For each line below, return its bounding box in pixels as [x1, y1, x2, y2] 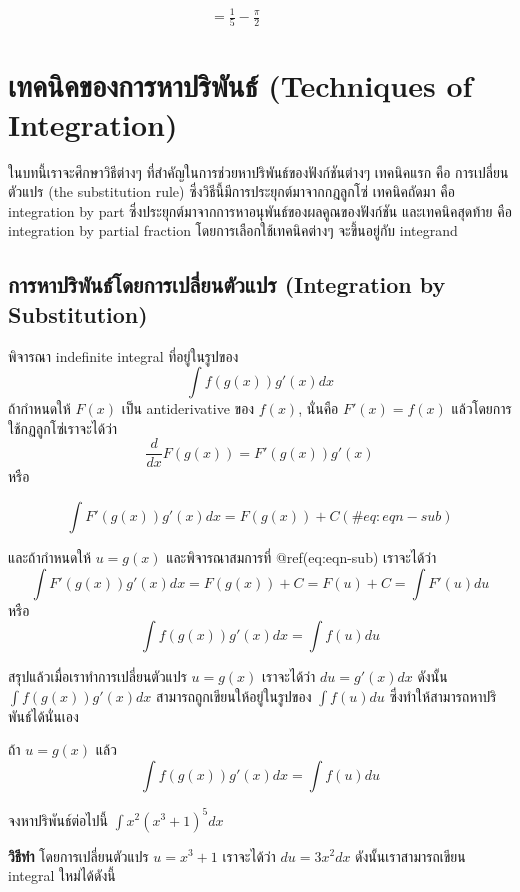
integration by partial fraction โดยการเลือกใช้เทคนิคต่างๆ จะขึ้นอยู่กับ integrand [8, 220, 458, 241]
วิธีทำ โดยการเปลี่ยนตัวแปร [8, 845, 149, 866]
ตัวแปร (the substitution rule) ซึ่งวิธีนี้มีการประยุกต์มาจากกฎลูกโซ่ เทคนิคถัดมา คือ [8, 181, 455, 202]
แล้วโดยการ [451, 398, 512, 419]
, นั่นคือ [298, 398, 339, 419]
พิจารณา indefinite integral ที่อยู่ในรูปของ [8, 345, 239, 366]
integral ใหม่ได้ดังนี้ [8, 865, 116, 886]
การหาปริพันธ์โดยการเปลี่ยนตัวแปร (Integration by [8, 269, 446, 300]
